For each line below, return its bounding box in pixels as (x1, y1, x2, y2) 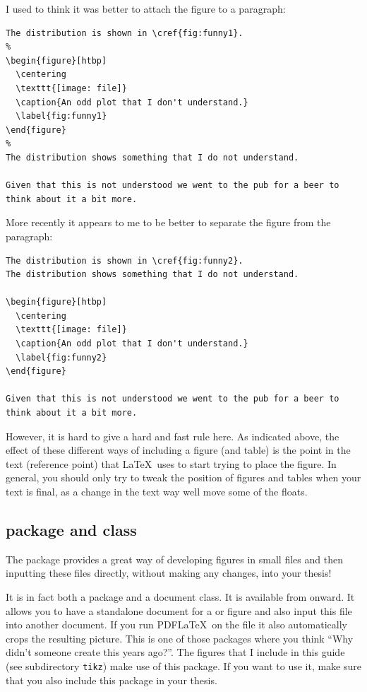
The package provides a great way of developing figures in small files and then (6, 551, 343, 566)
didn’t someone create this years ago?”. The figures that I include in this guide (6, 645, 345, 659)
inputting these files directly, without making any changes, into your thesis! (6, 565, 332, 580)
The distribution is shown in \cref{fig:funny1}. (6, 28, 243, 38)
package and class (6, 518, 137, 540)
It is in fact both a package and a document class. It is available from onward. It (6, 589, 355, 604)
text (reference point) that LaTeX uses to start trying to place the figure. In (6, 456, 337, 471)
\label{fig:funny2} (16, 352, 107, 363)
